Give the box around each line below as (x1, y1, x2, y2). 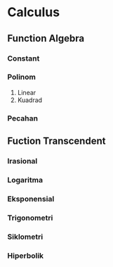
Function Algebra (7, 32, 85, 44)
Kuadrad (17, 96, 43, 104)
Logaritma (7, 175, 44, 185)
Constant (7, 54, 40, 63)
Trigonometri (7, 213, 53, 223)
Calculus (7, 4, 60, 20)
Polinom (7, 72, 36, 82)
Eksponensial (7, 194, 55, 204)
